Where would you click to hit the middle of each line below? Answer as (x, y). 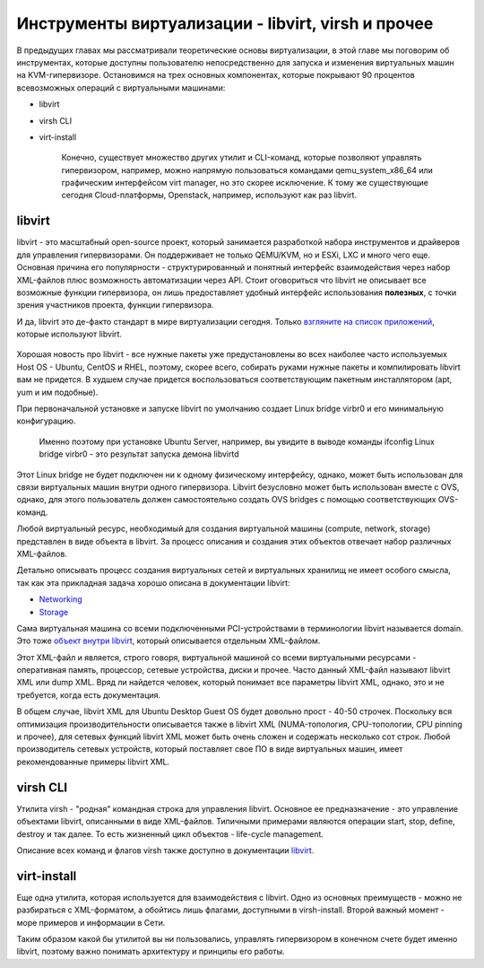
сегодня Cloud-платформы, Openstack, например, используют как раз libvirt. (209, 195)
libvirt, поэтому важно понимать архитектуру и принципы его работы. (151, 952)
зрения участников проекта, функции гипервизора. (115, 305)
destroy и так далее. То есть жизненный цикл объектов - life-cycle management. (170, 833)
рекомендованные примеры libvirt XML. (93, 762)
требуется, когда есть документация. (89, 694)
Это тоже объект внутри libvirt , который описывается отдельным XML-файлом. (169, 641)
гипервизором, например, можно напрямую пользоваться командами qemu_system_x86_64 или (247, 170)
